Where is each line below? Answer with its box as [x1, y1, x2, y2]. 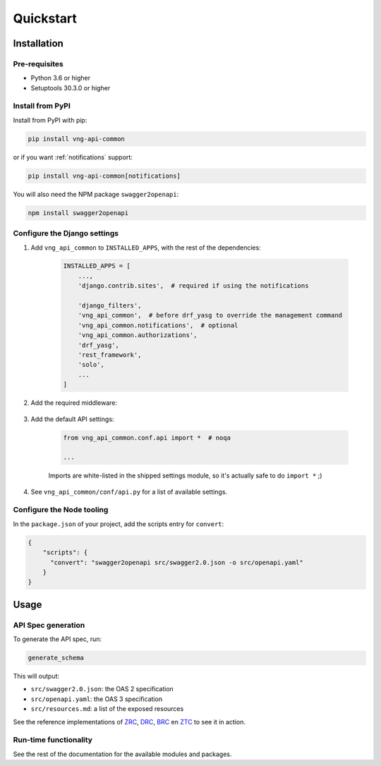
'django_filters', [78, 302, 142, 310]
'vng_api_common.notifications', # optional [78, 321, 238, 329]
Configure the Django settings [13, 229, 119, 238]
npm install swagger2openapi [28, 209, 129, 217]
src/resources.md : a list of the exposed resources [30, 705, 184, 713]
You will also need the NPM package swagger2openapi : [13, 190, 179, 198]
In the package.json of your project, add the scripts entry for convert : [13, 519, 224, 528]
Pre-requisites [13, 59, 64, 68]
